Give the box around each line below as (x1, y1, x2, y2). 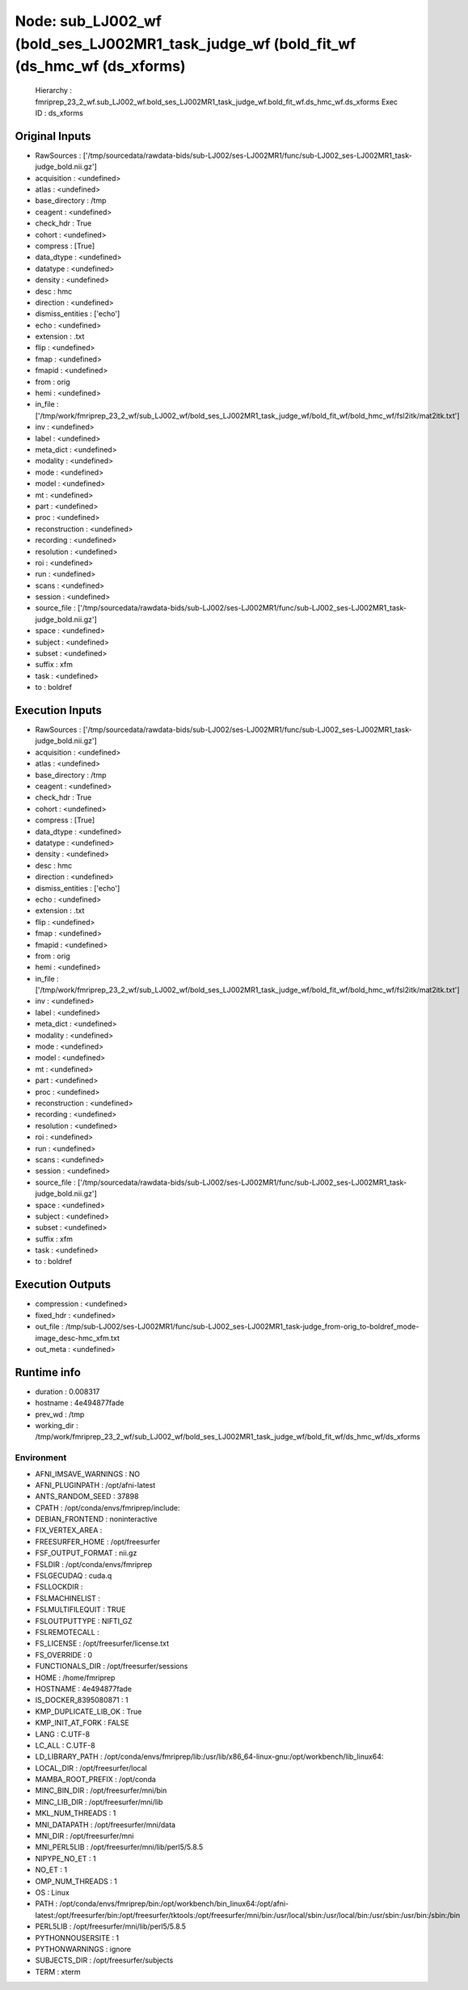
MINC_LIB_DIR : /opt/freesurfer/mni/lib (35, 1797, 163, 1806)
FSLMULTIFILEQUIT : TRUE (35, 1605, 126, 1615)
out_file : (35, 1322, 64, 1332)
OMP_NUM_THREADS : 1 (35, 1876, 117, 1886)
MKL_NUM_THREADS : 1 (35, 1808, 116, 1819)
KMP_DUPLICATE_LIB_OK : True (35, 1706, 142, 1716)
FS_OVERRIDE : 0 (35, 1650, 93, 1659)
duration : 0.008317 (35, 1387, 100, 1396)
